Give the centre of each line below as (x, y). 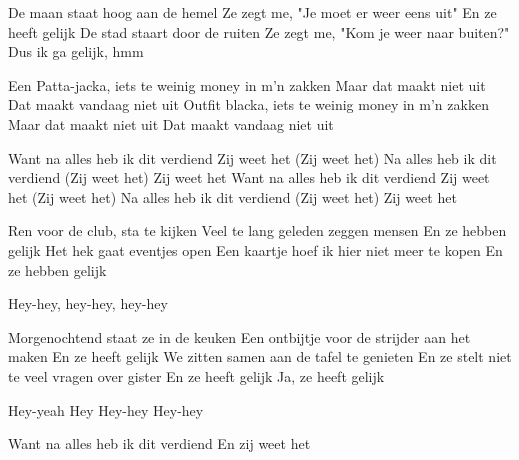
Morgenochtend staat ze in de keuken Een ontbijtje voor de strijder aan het (239, 336)
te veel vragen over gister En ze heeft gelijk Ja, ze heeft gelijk (196, 375)
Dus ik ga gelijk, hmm (76, 51)
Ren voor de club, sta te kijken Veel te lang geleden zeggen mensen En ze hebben (257, 230)
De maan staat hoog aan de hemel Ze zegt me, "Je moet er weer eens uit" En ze (252, 12)
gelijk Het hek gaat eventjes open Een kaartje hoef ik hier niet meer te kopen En (255, 249)
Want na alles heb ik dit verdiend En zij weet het (159, 443)
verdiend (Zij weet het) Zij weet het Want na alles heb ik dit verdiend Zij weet (249, 177)
